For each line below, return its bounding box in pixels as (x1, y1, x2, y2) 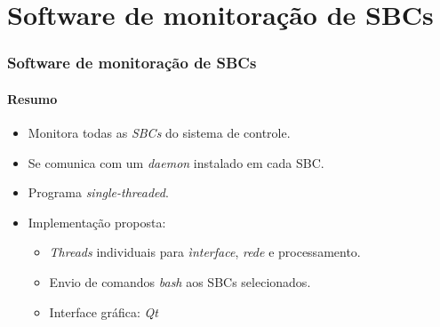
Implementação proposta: (28, 212, 166, 231)
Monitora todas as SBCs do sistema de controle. (28, 124, 291, 142)
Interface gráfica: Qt (49, 302, 158, 321)
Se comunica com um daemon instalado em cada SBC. (28, 153, 324, 171)
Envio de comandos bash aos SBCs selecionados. (49, 272, 311, 291)
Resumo (7, 89, 58, 108)
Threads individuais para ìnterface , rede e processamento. (49, 243, 361, 261)
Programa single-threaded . (28, 183, 169, 202)
